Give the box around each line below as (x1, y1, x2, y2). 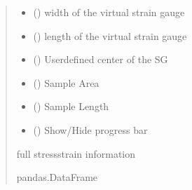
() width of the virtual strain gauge (33, 5, 185, 19)
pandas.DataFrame (16, 170, 98, 184)
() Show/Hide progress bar (33, 122, 148, 137)
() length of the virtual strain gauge (33, 28, 187, 43)
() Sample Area (33, 75, 100, 90)
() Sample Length (33, 99, 109, 114)
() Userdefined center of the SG (33, 52, 168, 67)
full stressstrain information (16, 146, 136, 161)
